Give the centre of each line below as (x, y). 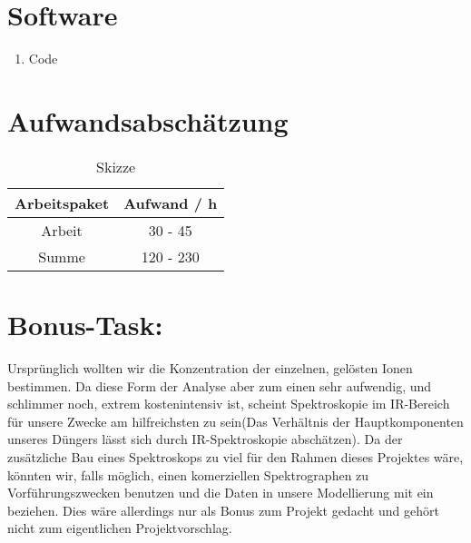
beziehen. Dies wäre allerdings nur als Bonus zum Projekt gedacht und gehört (223, 510)
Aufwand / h (171, 202)
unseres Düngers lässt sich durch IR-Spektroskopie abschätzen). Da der (205, 439)
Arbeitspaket (62, 202)
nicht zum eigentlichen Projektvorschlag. (120, 528)
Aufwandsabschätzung (148, 120)
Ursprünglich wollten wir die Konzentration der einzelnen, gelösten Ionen (210, 367)
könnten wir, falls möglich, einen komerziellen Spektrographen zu (188, 474)
